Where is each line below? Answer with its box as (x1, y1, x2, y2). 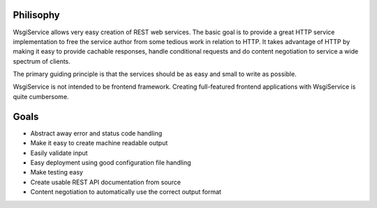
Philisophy (13, 9, 60, 21)
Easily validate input (30, 149, 88, 157)
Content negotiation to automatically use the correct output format (30, 188, 221, 196)
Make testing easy (30, 168, 84, 177)
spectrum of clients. (13, 57, 71, 66)
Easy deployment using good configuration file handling (30, 158, 191, 167)
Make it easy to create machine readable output (30, 139, 168, 147)
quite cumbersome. (13, 92, 69, 101)
